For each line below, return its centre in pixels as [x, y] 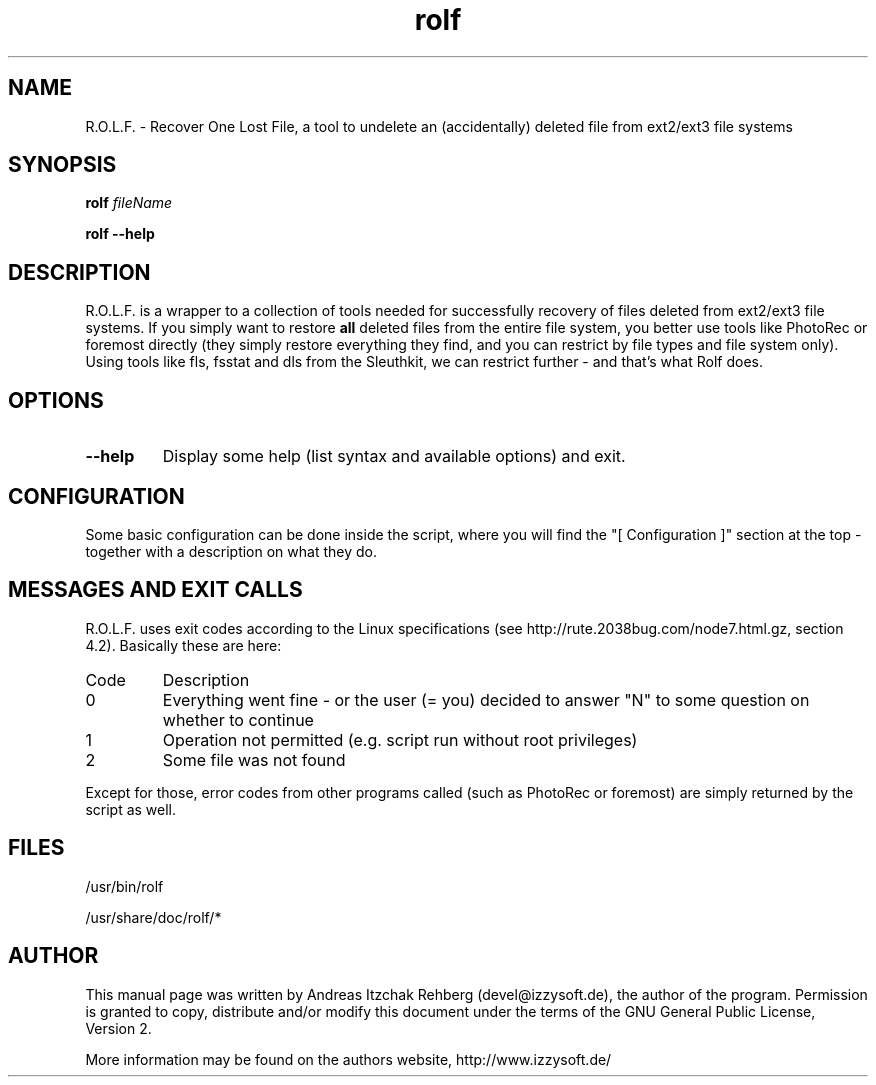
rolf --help [120, 234]
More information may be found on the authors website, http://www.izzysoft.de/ [348, 1059]
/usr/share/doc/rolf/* [153, 917]
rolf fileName [129, 203]
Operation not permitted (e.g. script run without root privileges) [400, 739]
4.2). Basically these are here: [183, 645]
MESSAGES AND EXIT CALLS [155, 590]
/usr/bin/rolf [124, 886]
